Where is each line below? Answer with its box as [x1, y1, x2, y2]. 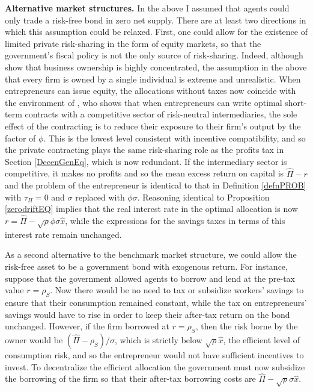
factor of [5, 131, 36, 144]
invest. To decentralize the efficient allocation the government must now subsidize [5, 360, 305, 373]
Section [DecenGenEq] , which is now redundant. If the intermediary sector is [5, 155, 287, 167]
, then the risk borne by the [195, 320, 298, 332]
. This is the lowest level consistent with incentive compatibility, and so [43, 131, 306, 144]
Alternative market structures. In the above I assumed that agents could [5, 2, 290, 14]
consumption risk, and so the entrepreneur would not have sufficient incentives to [5, 349, 304, 361]
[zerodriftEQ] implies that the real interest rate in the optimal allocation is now [5, 202, 298, 215]
